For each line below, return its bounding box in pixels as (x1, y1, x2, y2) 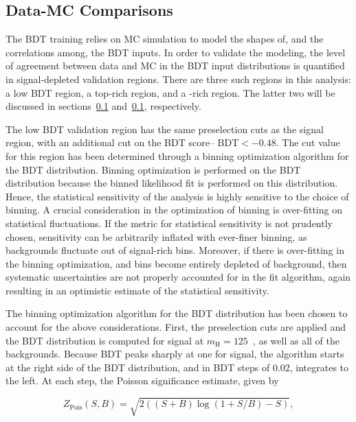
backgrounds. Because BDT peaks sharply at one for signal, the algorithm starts (5, 347, 344, 361)
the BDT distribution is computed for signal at (5, 333, 204, 347)
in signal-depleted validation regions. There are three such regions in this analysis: (5, 71, 351, 86)
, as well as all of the (252, 333, 340, 347)
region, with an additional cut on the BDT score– (5, 135, 214, 150)
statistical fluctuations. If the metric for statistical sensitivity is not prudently (5, 215, 333, 230)
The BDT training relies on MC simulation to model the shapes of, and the (5, 32, 324, 46)
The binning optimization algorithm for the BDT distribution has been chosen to (5, 306, 348, 320)
